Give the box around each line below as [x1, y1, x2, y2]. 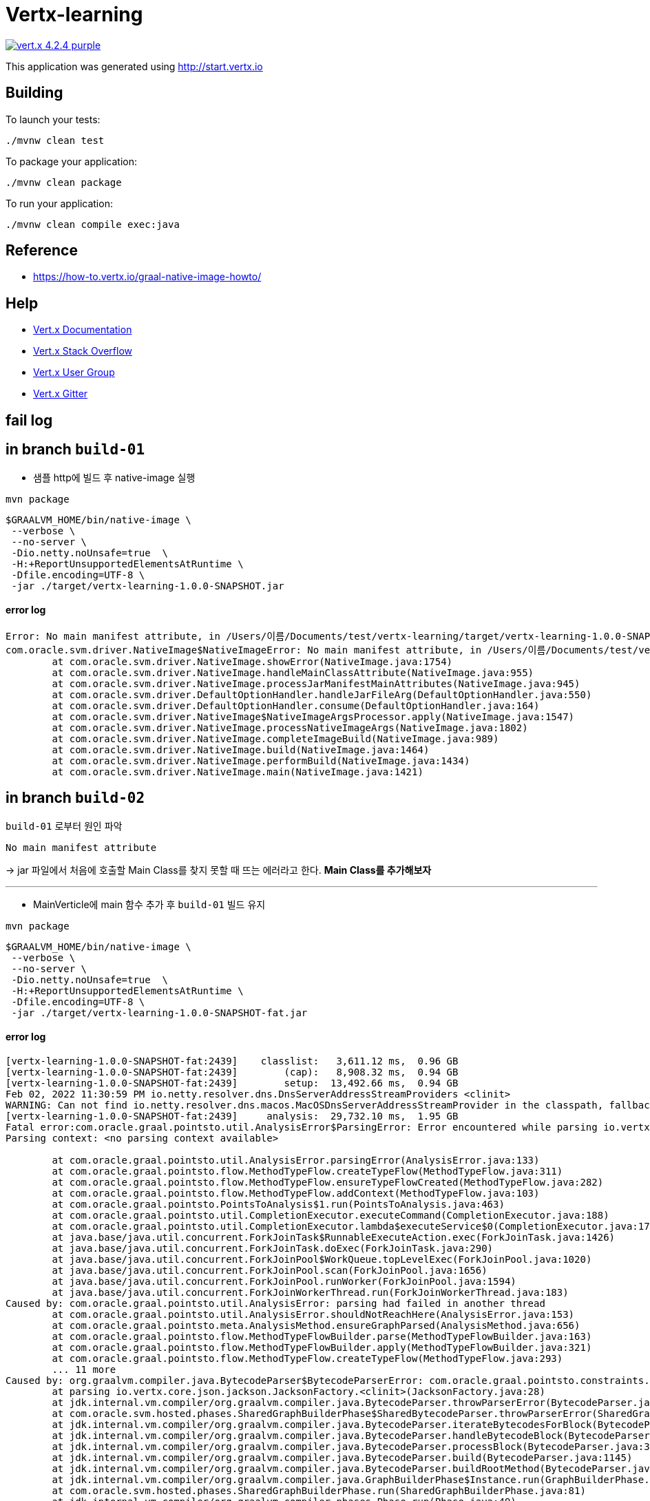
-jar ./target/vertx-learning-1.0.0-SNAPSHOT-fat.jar [11, 1007, 308, 1018]
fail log [6, 411, 53, 429]
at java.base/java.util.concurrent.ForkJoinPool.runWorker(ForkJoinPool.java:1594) [52, 1275, 516, 1287]
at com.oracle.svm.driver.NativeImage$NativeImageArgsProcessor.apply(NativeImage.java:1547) [52, 711, 575, 722]
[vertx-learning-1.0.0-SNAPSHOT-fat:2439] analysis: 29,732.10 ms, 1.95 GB [6, 1110, 459, 1122]
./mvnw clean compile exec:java [6, 218, 180, 230]
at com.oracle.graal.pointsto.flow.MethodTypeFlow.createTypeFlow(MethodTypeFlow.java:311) [52, 1165, 563, 1177]
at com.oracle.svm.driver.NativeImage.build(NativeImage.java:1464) [52, 744, 430, 755]
